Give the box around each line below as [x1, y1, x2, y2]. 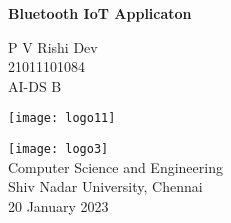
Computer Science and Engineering [8, 156, 223, 177]
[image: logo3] [8, 142, 109, 157]
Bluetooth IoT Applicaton [8, 3, 192, 23]
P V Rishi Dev [8, 36, 98, 57]
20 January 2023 [8, 195, 109, 216]
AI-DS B [8, 75, 62, 96]
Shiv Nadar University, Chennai [8, 176, 203, 197]
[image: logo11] [8, 111, 116, 126]
